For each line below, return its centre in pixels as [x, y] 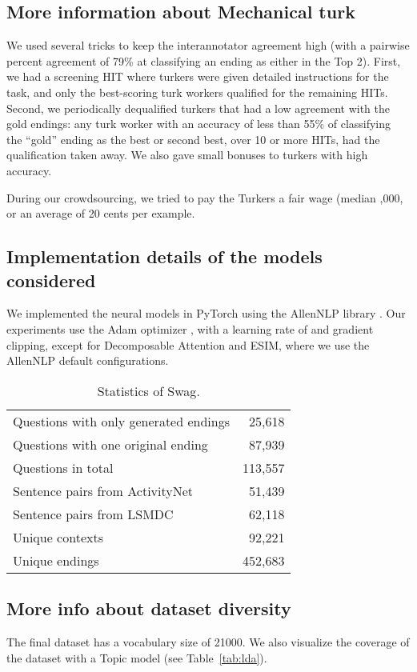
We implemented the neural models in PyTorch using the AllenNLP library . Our [206, 313]
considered [51, 280]
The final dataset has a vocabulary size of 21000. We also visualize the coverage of [208, 641]
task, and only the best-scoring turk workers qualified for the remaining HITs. [197, 92]
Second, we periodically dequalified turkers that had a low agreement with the [198, 108]
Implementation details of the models [164, 256]
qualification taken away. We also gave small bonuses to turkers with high [187, 155]
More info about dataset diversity [149, 608]
